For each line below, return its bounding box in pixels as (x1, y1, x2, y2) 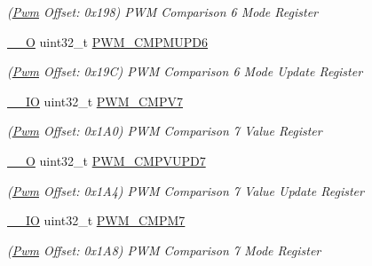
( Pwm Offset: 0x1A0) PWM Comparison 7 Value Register (7, 121, 322, 140)
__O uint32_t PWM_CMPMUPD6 (7, 32, 209, 51)
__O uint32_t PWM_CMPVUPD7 (7, 151, 206, 169)
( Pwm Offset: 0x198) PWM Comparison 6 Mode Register (7, 3, 318, 20)
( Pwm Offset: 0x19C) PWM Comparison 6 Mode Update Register (7, 62, 363, 81)
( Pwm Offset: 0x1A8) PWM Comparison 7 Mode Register (7, 240, 321, 259)
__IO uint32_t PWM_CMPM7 (7, 211, 186, 230)
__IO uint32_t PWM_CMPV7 (7, 91, 183, 110)
